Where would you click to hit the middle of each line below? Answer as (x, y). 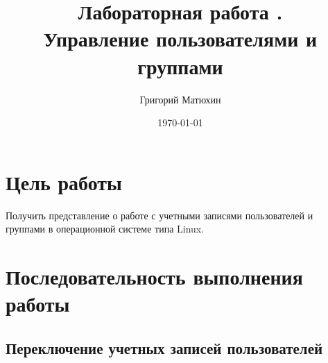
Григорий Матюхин (180, 99)
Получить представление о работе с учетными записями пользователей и (159, 215)
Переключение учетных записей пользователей (164, 347)
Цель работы (64, 181)
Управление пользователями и (180, 39)
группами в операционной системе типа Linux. (105, 229)
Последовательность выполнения (154, 276)
